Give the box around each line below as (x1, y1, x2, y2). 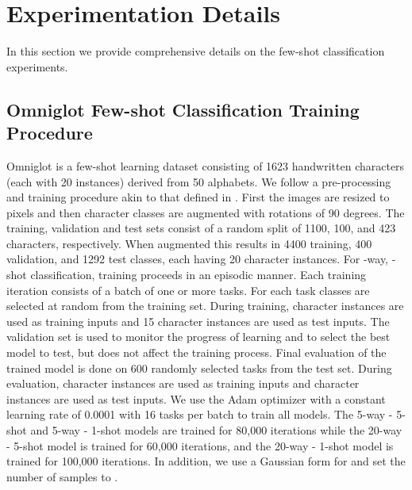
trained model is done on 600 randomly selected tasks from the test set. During (6, 359, 392, 376)
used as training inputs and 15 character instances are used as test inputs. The (6, 312, 390, 329)
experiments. (6, 58, 68, 75)
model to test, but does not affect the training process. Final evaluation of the (6, 344, 387, 361)
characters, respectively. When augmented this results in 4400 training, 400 (6, 235, 372, 251)
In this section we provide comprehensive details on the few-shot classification (6, 43, 385, 59)
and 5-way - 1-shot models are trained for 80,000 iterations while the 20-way (30, 422, 402, 438)
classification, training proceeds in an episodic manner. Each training (30, 266, 367, 283)
